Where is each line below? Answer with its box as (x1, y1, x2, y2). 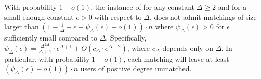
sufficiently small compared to (4, 32, 97, 43)
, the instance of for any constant (91, 2, 195, 12)
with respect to (94, 11, 142, 22)
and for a (218, 2, 247, 12)
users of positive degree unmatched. (80, 63, 192, 74)
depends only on (162, 42, 214, 53)
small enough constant (4, 11, 74, 22)
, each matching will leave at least (123, 53, 229, 64)
